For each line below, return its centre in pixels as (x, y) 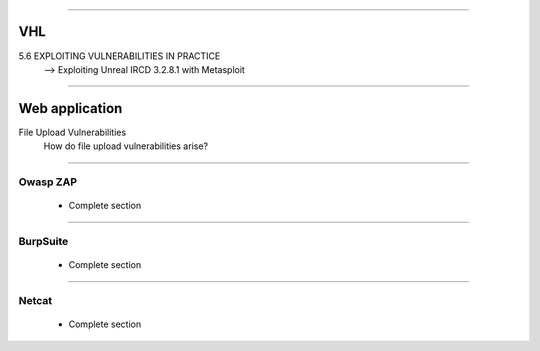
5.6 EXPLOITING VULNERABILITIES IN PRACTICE (119, 56)
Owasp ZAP (47, 182)
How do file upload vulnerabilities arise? (126, 146)
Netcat (35, 300)
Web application (70, 108)
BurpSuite (43, 241)
